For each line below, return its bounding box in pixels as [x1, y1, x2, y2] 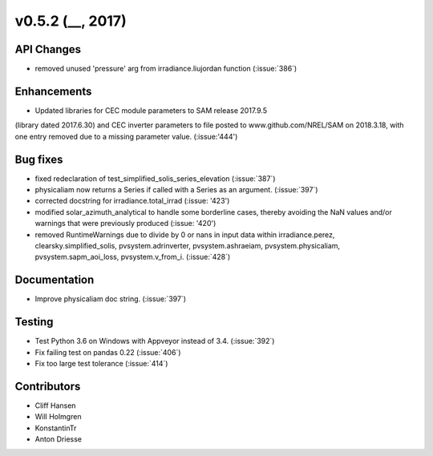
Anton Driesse [34, 434, 82, 444]
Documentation [14, 273, 95, 287]
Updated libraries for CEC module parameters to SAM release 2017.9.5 [34, 105, 268, 115]
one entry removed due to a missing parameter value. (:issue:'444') [14, 131, 238, 141]
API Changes [14, 42, 82, 56]
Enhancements [14, 84, 92, 98]
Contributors [14, 379, 81, 393]
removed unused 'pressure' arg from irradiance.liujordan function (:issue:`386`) [34, 64, 297, 74]
